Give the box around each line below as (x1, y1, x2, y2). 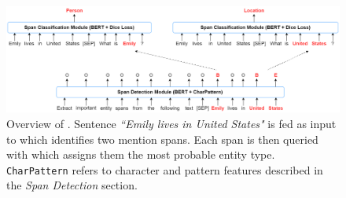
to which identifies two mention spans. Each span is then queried (6, 130, 318, 147)
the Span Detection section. (6, 177, 138, 193)
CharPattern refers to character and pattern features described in (6, 161, 323, 178)
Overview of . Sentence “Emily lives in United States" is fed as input (6, 115, 337, 131)
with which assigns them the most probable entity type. (6, 146, 275, 163)
